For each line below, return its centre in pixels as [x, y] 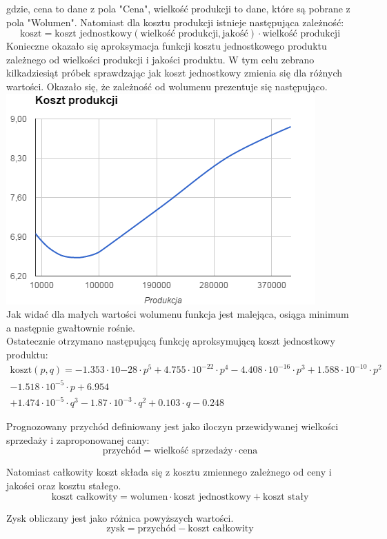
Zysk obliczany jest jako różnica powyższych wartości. [120, 517]
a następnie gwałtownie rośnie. [71, 327]
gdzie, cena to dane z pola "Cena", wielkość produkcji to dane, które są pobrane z [178, 8]
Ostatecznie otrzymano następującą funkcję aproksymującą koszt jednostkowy [171, 341]
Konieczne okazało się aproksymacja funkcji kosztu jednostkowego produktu [167, 46]
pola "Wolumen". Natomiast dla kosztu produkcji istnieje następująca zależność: [175, 22]
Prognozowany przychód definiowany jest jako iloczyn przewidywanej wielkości [172, 426]
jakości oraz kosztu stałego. [64, 485]
